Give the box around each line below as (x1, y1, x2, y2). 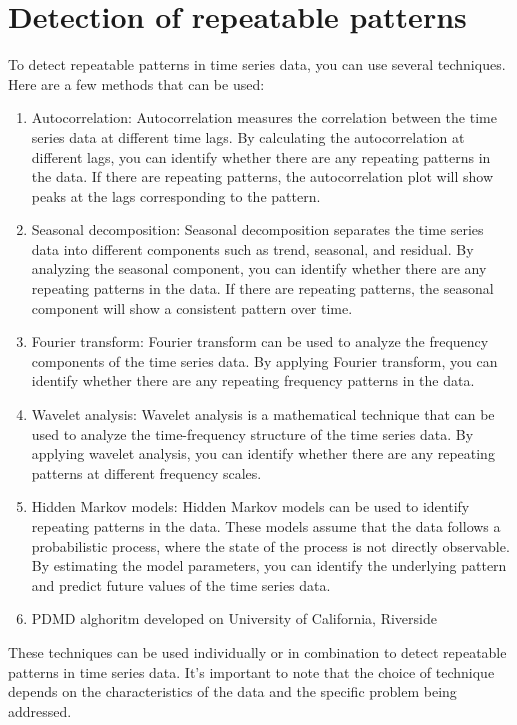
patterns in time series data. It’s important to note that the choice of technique (8, 661, 495, 682)
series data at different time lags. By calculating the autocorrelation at (31, 126, 465, 147)
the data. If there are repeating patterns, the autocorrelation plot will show (31, 166, 494, 187)
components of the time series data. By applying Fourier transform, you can (31, 350, 498, 371)
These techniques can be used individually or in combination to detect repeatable (8, 641, 507, 662)
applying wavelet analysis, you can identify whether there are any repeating (31, 443, 495, 464)
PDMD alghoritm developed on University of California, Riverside (31, 608, 437, 629)
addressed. (8, 700, 72, 721)
